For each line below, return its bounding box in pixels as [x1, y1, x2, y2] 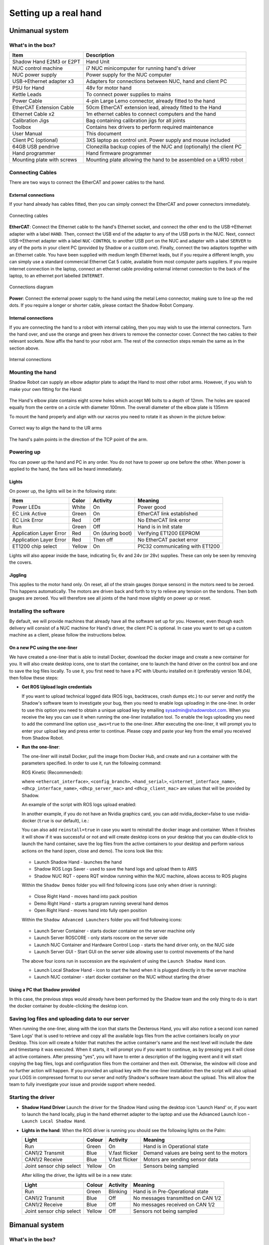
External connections [9, 192, 55, 198]
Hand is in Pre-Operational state [133, 1188, 209, 1195]
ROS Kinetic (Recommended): [21, 769, 83, 775]
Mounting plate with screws [12, 156, 77, 163]
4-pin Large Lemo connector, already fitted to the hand [86, 98, 215, 105]
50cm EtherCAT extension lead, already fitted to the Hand [86, 104, 222, 111]
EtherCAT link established [137, 510, 198, 517]
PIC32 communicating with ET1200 [137, 543, 220, 550]
